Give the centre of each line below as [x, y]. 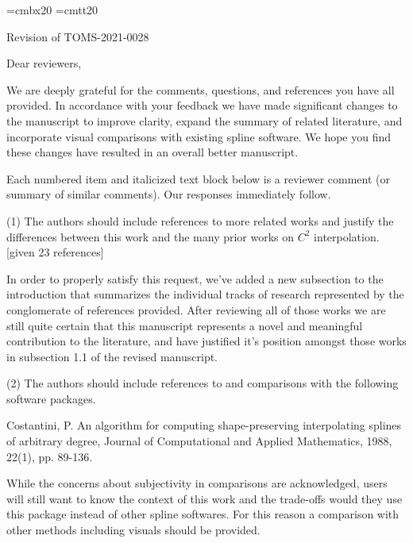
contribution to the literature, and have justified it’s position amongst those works [206, 341]
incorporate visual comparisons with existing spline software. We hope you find [199, 136]
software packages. [51, 398]
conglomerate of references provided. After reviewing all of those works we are [196, 309]
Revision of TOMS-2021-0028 [78, 36]
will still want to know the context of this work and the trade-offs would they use [205, 498]
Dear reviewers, [44, 63]
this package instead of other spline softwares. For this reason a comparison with [203, 514]
